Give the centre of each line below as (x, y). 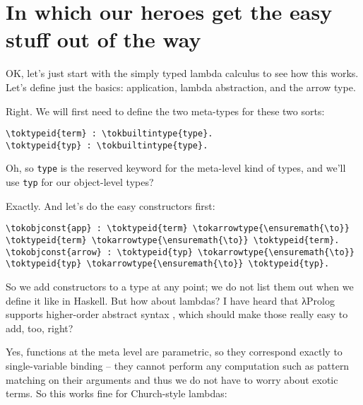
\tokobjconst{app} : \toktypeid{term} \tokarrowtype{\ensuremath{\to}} (178, 229)
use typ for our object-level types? (80, 182)
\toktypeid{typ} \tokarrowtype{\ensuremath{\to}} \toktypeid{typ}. (168, 264)
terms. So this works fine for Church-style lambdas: (117, 393)
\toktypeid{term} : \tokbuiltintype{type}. (109, 134)
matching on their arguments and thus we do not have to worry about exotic (172, 379)
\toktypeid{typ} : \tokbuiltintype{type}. (107, 145)
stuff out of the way (103, 39)
